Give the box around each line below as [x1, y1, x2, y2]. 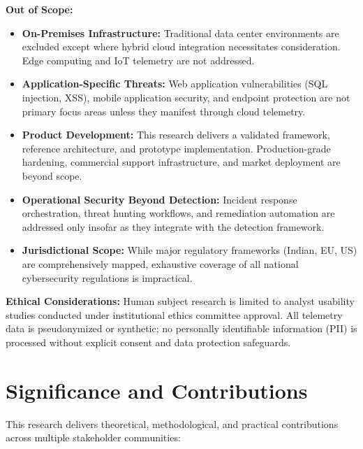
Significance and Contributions [6, 376, 308, 404]
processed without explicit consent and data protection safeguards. [6, 334, 291, 349]
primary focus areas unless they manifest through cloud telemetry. [22, 104, 306, 118]
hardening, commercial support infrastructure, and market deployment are [22, 155, 341, 169]
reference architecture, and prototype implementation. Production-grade [22, 141, 331, 155]
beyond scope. [22, 168, 82, 183]
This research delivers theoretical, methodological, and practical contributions [6, 416, 339, 431]
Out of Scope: [6, 2, 73, 16]
